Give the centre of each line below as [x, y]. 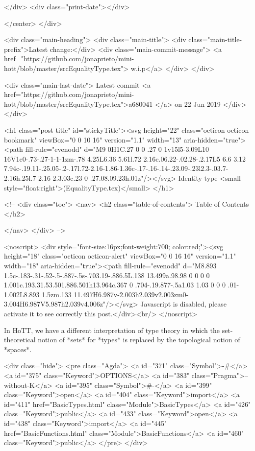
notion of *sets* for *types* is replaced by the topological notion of [139, 340]
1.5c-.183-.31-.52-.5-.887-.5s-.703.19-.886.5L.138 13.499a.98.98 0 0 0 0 [107, 275]
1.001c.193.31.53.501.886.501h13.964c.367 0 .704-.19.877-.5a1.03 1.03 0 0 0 [115, 285]
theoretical [20, 340]
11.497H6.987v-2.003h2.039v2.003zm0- [131, 294]
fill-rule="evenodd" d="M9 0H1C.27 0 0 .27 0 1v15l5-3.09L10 [117, 149]
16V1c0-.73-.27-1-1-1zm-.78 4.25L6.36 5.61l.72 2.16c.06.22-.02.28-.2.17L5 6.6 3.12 [125, 158]
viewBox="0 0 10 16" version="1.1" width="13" [110, 139]
